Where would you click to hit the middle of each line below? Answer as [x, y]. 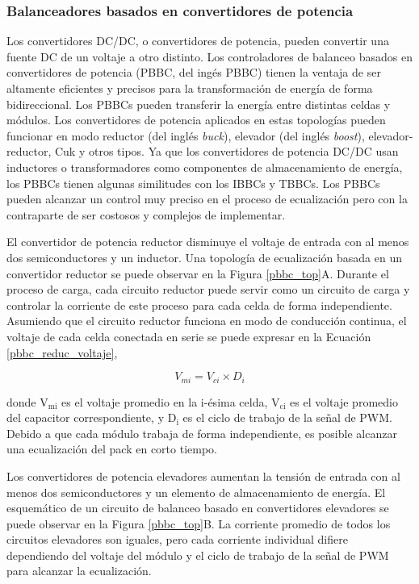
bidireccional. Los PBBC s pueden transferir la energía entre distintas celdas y [199, 104]
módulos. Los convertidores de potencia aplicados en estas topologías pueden [196, 120]
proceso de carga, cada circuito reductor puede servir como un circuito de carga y [208, 289]
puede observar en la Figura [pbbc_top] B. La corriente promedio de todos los [199, 523]
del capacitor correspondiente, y [86, 417]
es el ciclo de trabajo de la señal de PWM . [287, 417]
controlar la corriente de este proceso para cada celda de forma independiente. [199, 305]
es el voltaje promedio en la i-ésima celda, [165, 401]
